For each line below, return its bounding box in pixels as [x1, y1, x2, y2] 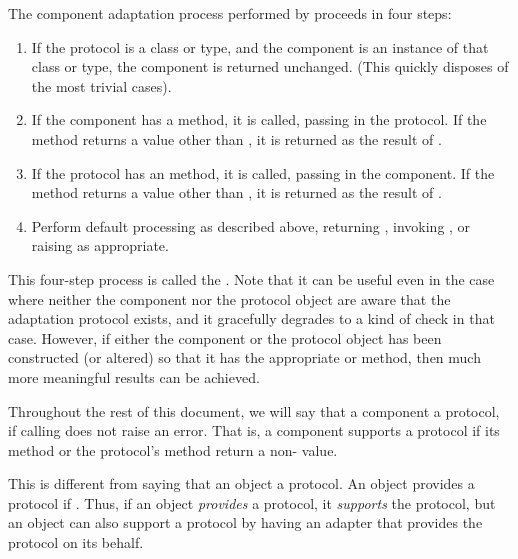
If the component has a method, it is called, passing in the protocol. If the [31, 109, 487, 130]
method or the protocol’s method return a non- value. [8, 439, 338, 460]
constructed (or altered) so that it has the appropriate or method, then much [8, 347, 481, 368]
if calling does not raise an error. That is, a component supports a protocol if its [8, 420, 500, 441]
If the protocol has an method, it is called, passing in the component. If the [31, 162, 495, 183]
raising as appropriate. [31, 235, 169, 256]
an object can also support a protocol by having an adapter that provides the [8, 512, 483, 533]
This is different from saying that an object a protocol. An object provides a [8, 473, 475, 494]
